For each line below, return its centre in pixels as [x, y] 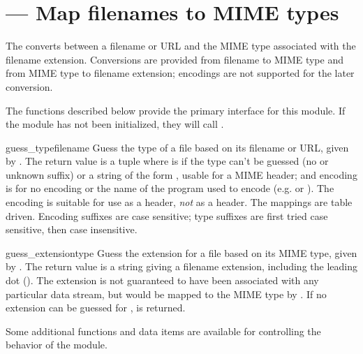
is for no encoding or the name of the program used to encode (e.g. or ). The [170, 188]
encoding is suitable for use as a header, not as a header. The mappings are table [179, 202]
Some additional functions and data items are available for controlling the [163, 331]
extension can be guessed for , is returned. [96, 308]
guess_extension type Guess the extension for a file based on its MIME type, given [181, 252]
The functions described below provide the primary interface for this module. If [176, 110]
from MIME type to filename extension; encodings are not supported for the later [180, 73]
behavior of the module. [57, 345]
